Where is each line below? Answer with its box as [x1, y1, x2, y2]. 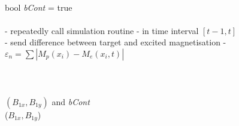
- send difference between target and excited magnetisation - [5, 36, 226, 48]
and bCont [52, 95, 90, 107]
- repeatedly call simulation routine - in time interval [5, 24, 199, 36]
